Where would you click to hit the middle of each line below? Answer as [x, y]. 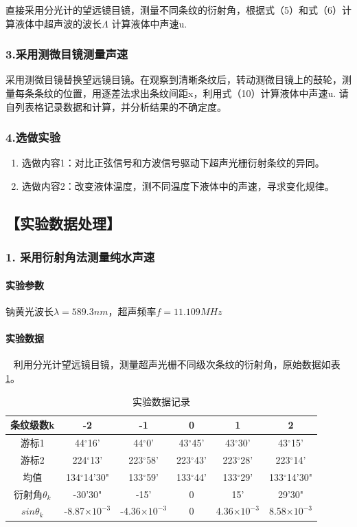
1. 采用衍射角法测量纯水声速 [80, 257]
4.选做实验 [33, 137]
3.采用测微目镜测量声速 [67, 54]
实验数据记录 [162, 401]
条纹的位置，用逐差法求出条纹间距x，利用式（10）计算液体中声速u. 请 [191, 93]
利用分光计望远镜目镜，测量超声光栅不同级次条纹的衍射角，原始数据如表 [177, 364]
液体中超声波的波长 [58, 23]
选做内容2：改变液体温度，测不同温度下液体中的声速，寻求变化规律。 [178, 186]
